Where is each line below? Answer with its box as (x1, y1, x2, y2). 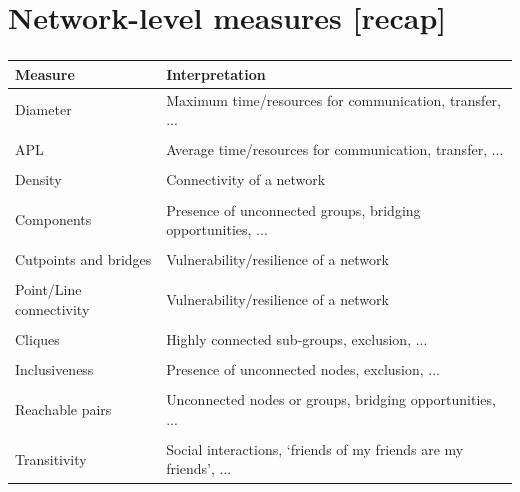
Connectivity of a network (166, 169, 326, 190)
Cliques (15, 328, 60, 349)
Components (15, 209, 92, 230)
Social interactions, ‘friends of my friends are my (166, 438, 464, 459)
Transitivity (15, 448, 87, 469)
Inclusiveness (15, 359, 94, 380)
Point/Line (15, 279, 82, 300)
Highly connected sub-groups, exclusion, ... (166, 328, 428, 349)
